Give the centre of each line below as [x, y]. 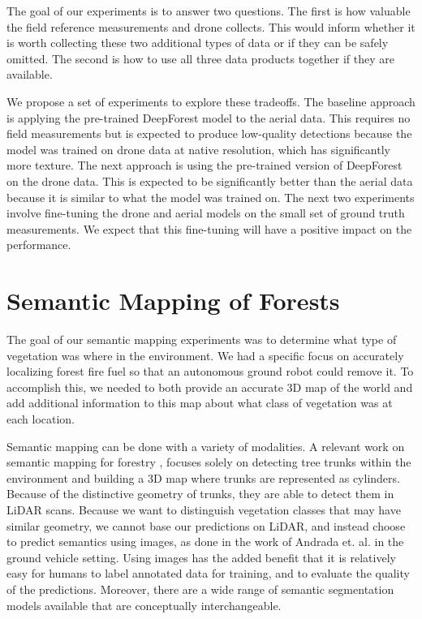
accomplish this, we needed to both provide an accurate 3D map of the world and [210, 387]
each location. [41, 419]
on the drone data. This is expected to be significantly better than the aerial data [210, 181]
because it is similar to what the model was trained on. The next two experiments [211, 197]
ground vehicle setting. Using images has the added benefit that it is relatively [201, 557]
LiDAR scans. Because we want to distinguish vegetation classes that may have [204, 509]
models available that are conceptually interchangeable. [144, 605]
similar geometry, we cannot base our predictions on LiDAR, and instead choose [206, 525]
